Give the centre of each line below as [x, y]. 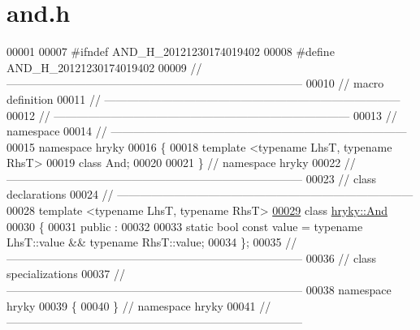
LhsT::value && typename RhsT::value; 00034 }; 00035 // [152, 242]
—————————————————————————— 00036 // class [192, 257]
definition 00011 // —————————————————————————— [204, 99]
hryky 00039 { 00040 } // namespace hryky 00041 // [139, 305]
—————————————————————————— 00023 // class [192, 178]
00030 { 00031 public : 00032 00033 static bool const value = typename [185, 226]
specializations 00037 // [66, 274]
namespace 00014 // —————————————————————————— [207, 131]
